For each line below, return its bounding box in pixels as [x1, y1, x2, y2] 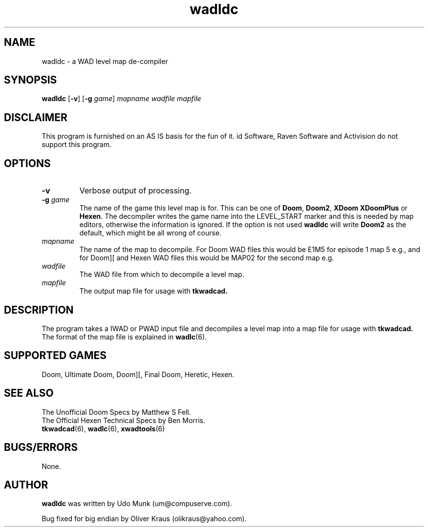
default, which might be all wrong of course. [79, 229, 222, 237]
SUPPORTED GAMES [4, 349, 107, 362]
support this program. [42, 140, 112, 149]
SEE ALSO [4, 387, 54, 400]
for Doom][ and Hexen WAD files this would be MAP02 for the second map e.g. [79, 254, 334, 262]
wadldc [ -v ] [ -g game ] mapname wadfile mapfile [42, 94, 201, 103]
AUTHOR [4, 478, 48, 491]
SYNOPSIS [4, 74, 57, 86]
